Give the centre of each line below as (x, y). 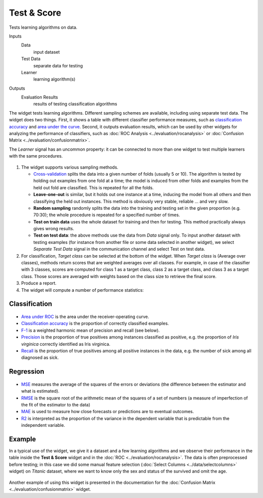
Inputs (15, 36)
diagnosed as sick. (40, 358)
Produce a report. (39, 283)
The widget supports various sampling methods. (70, 167)
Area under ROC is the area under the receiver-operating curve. (85, 317)
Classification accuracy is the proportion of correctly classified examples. (95, 323)
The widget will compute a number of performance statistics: (82, 290)
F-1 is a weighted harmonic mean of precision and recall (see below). (91, 330)
